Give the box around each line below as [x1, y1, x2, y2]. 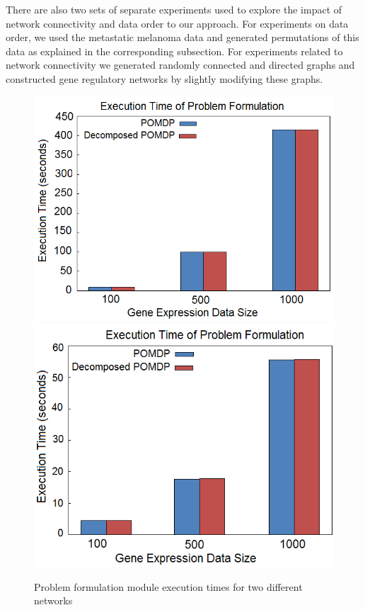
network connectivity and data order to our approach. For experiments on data [6, 16, 349, 30]
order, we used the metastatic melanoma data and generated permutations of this [6, 30, 359, 45]
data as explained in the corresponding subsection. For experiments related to [6, 43, 343, 58]
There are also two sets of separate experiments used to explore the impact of [6, 2, 342, 16]
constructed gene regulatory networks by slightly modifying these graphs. [6, 71, 323, 86]
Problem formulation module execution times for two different [34, 579, 303, 594]
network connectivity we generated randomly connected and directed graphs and [6, 57, 355, 72]
